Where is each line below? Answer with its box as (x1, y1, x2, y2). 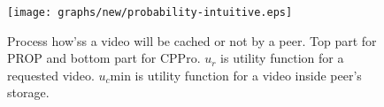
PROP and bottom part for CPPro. (7, 49, 201, 67)
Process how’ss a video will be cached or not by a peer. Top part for (7, 31, 377, 50)
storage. (7, 83, 50, 102)
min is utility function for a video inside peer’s (110, 65, 362, 84)
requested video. (7, 65, 95, 84)
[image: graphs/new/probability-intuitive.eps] (7, 6, 293, 19)
